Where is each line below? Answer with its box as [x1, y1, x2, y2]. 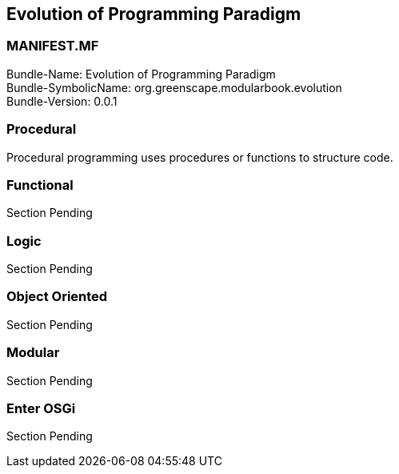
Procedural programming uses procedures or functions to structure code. [6, 150, 393, 164]
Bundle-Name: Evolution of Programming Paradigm [6, 66, 276, 81]
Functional [6, 176, 74, 193]
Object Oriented [6, 288, 108, 305]
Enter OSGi [6, 400, 76, 416]
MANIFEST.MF [6, 38, 99, 54]
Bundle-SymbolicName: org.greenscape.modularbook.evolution [6, 80, 342, 94]
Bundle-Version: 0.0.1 [6, 94, 118, 108]
